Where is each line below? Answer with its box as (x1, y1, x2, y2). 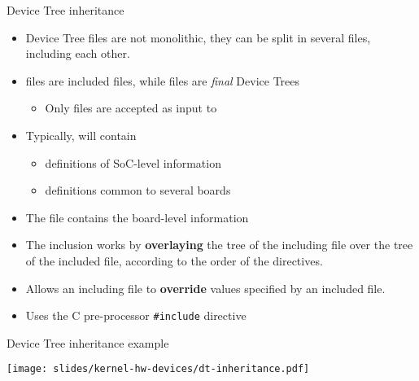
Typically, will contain (25, 126, 137, 143)
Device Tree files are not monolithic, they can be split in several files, (25, 28, 371, 46)
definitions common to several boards (45, 182, 231, 199)
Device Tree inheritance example (7, 334, 169, 351)
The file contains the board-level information (25, 208, 249, 226)
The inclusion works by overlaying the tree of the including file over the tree (25, 236, 413, 253)
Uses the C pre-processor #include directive (25, 307, 247, 324)
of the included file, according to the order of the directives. (25, 252, 323, 269)
